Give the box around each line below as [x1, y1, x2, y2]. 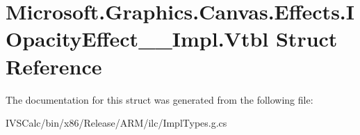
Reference [6, 51, 102, 80]
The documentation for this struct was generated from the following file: [6, 92, 313, 106]
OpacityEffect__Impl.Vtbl [6, 24, 269, 53]
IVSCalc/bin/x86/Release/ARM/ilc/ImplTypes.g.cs [6, 116, 227, 130]
